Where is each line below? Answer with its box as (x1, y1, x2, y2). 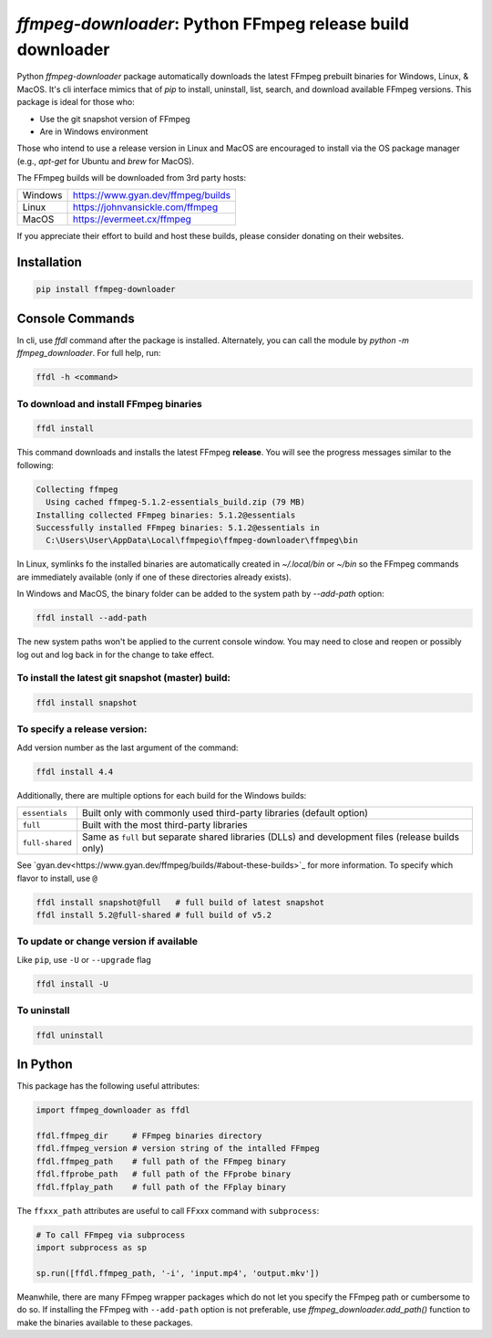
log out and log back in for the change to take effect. (16, 649, 214, 660)
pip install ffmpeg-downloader (36, 284, 177, 295)
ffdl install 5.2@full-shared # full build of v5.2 (36, 909, 272, 920)
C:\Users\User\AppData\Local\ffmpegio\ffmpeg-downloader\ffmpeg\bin (46, 535, 359, 546)
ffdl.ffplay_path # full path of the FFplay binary (36, 1182, 286, 1192)
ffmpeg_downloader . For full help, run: (16, 348, 161, 359)
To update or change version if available (16, 936, 198, 948)
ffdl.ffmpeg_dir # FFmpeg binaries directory (36, 1131, 262, 1141)
